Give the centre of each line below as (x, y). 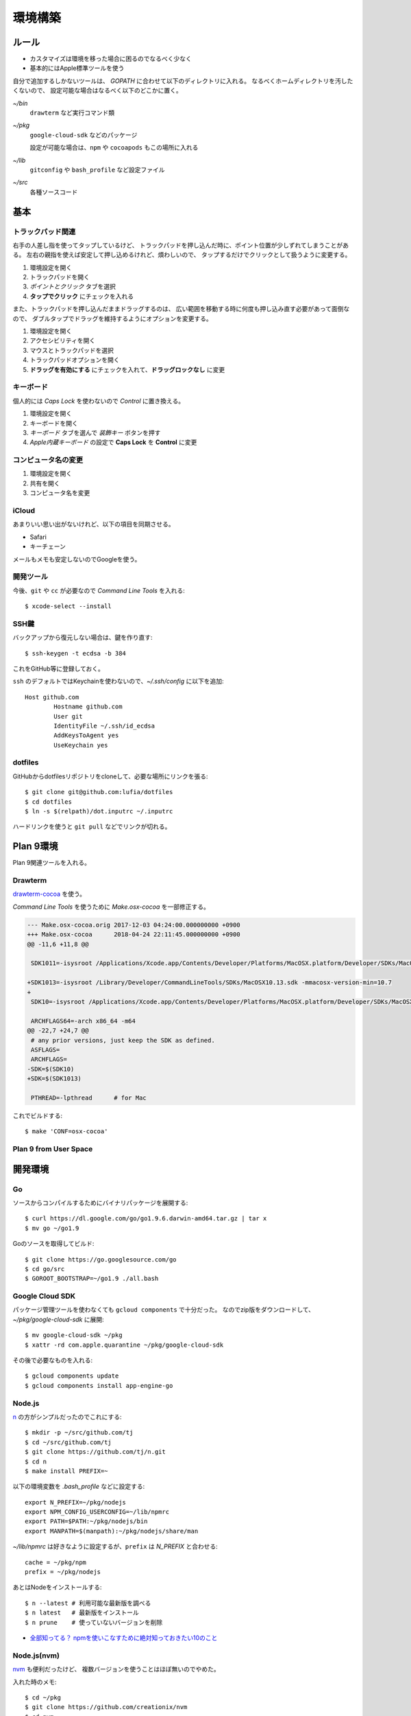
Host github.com (52, 697)
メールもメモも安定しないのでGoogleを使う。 (77, 559)
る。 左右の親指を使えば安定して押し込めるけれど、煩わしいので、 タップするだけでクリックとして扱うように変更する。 (182, 255)
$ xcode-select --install (68, 606)
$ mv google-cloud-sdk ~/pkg (74, 1335)
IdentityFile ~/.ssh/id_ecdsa (104, 726)
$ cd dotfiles (48, 802)
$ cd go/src (45, 1269)
